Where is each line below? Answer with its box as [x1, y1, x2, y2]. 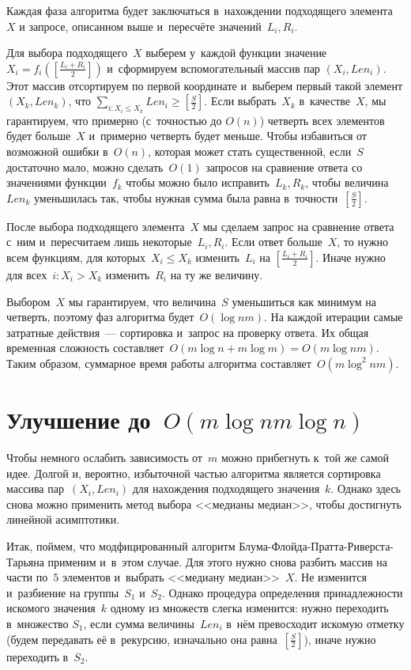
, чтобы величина [305, 174, 389, 191]
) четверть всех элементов [259, 112, 385, 128]
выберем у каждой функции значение [145, 44, 327, 61]
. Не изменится [294, 569, 367, 585]
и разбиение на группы [6, 584, 119, 600]
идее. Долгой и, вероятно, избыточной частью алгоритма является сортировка [6, 464, 381, 481]
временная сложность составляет [6, 339, 164, 356]
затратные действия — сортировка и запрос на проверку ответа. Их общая [6, 324, 369, 340]
